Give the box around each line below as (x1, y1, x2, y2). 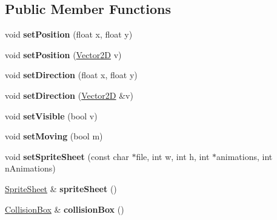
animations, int (216, 150, 273, 162)
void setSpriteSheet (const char (5, 150, 129, 162)
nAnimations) (5, 162, 56, 175)
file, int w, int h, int (136, 150, 210, 162)
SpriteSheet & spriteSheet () (5, 182, 117, 195)
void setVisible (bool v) (5, 109, 98, 122)
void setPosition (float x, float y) (5, 28, 133, 41)
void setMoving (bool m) (5, 130, 103, 142)
